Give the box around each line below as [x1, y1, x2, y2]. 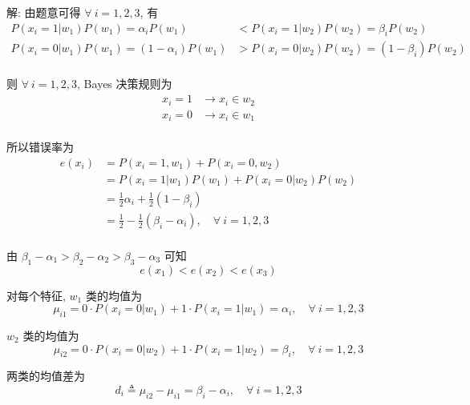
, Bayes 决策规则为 [77, 75, 172, 92]
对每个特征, [6, 287, 66, 303]
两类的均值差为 [6, 367, 85, 384]
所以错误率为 [6, 138, 74, 155]
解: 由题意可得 [6, 4, 81, 20]
